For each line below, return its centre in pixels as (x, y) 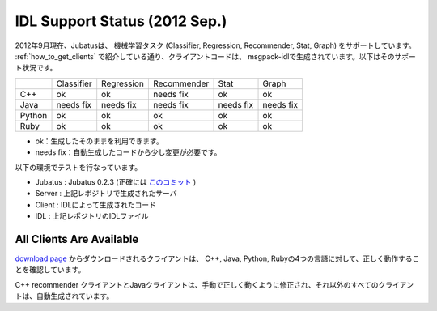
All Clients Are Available (77, 239)
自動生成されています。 (75, 296)
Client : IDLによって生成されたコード (96, 204)
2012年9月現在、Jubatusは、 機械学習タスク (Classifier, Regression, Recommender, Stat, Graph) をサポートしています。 (215, 45)
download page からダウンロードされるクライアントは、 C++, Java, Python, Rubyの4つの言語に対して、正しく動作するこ (217, 258)
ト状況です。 (36, 68)
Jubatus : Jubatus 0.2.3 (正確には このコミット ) (116, 181)
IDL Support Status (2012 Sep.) (121, 21)
